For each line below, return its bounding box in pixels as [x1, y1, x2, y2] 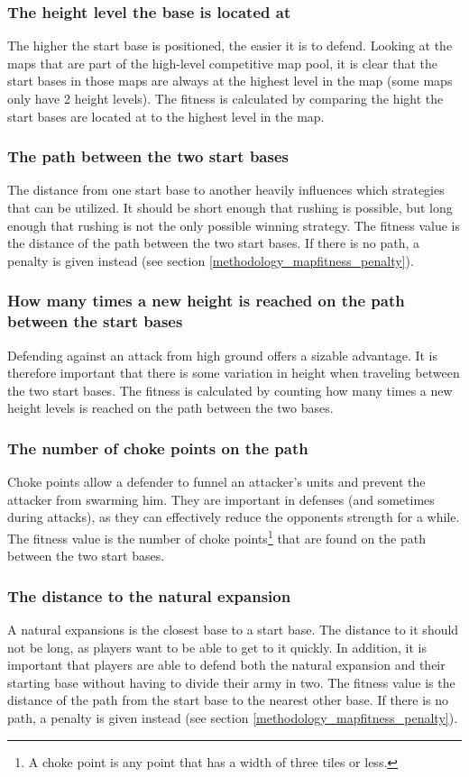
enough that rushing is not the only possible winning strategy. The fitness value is [7, 215, 460, 234]
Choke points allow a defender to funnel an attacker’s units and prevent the [7, 472, 426, 491]
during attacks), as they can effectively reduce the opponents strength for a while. [7, 507, 460, 526]
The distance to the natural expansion [7, 584, 291, 607]
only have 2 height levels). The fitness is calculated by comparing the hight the [7, 89, 444, 107]
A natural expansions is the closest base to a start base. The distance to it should [7, 619, 459, 638]
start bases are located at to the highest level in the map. [7, 106, 325, 125]
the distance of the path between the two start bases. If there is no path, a [7, 233, 419, 252]
